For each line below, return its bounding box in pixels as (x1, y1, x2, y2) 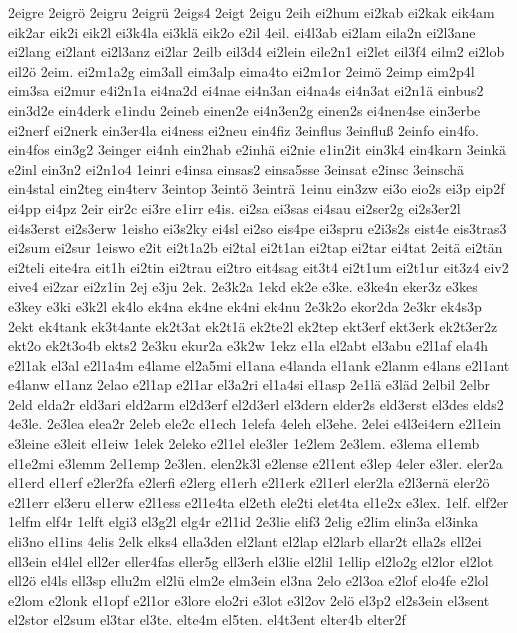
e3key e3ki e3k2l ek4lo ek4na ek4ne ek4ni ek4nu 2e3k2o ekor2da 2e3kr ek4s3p (8, 295, 482, 316)
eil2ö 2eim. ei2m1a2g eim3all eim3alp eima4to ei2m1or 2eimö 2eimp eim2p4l (8, 60, 475, 81)
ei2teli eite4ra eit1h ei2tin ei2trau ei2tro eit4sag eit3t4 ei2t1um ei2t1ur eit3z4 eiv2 (8, 256, 509, 277)
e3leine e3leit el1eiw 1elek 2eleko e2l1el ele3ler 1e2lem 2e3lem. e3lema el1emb (8, 433, 480, 454)
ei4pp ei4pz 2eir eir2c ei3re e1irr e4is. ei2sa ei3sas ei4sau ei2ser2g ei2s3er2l (8, 197, 461, 218)
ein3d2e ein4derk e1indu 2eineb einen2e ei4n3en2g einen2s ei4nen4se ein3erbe (8, 99, 481, 120)
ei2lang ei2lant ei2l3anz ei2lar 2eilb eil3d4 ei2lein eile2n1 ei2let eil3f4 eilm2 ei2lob (8, 41, 505, 62)
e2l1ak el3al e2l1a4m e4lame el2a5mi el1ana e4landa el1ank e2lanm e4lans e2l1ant (8, 354, 510, 375)
